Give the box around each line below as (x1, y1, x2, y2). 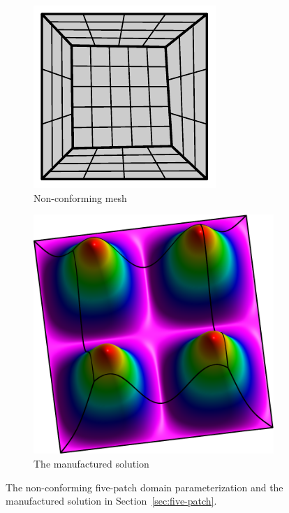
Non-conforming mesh (34, 190, 127, 205)
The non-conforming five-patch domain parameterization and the (6, 479, 283, 494)
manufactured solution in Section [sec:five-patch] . (6, 493, 217, 508)
